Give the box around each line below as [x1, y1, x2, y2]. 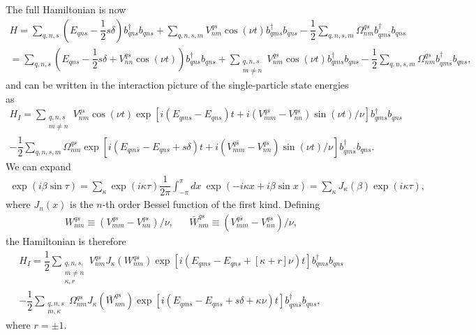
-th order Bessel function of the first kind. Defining [102, 197, 320, 211]
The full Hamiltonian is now [6, 2, 126, 16]
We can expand [6, 158, 71, 173]
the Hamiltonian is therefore [6, 233, 126, 248]
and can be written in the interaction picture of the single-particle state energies [6, 77, 349, 92]
